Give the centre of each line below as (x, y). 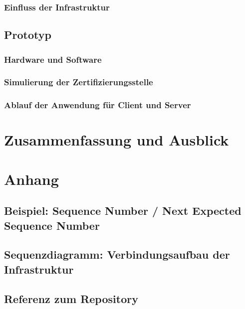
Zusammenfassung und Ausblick (117, 140)
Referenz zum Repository (71, 298)
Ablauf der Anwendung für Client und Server (98, 105)
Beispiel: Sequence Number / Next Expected (123, 211)
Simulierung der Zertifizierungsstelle (79, 82)
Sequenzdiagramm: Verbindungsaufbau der (117, 254)
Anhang (31, 179)
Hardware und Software (53, 59)
